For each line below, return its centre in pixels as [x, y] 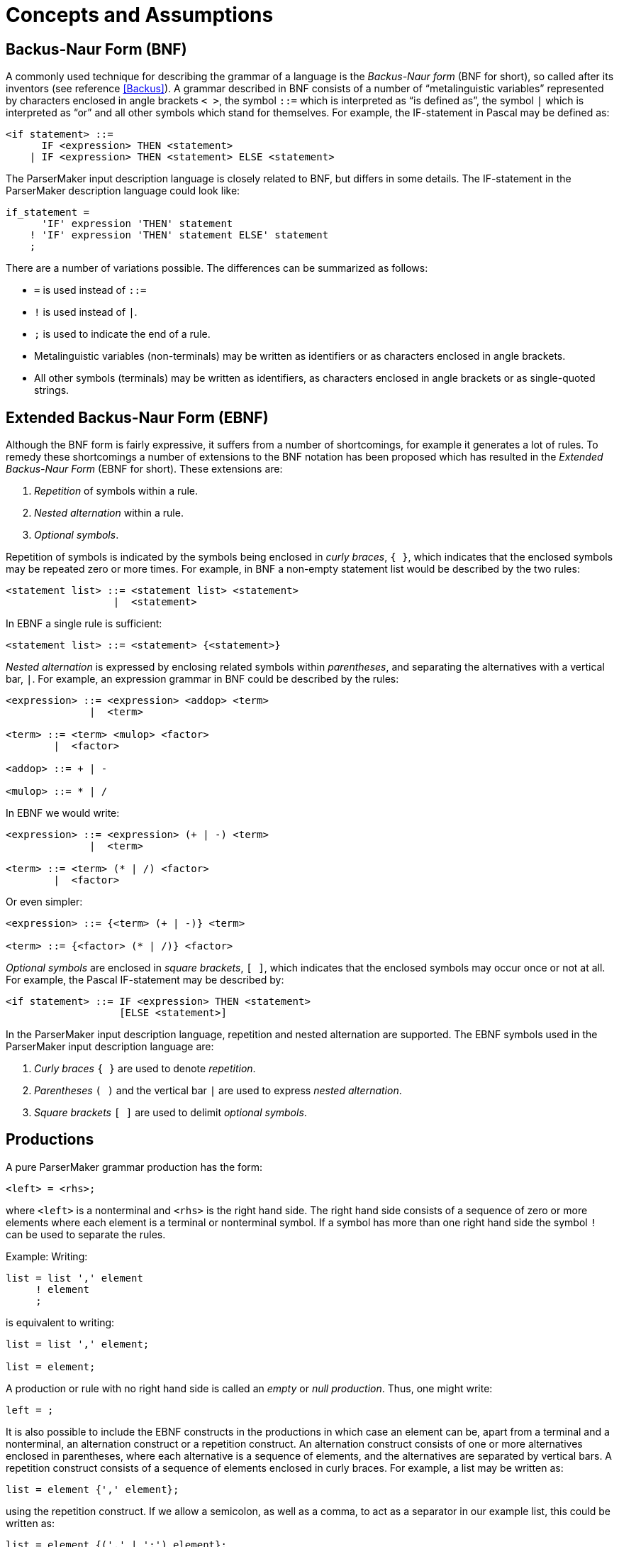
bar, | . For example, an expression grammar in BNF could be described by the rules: [202, 679]
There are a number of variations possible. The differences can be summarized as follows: [217, 268]
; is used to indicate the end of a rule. [122, 334]
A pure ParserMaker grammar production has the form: [134, 1167]
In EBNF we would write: [63, 813]
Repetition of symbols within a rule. [116, 491]
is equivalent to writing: [60, 1322]
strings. [52, 390]
